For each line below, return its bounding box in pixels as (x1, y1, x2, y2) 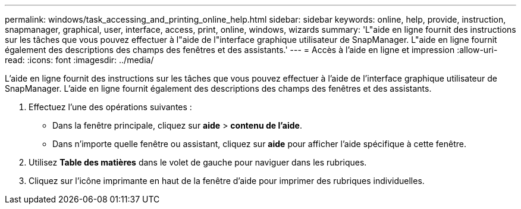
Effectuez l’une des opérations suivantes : (29, 102, 192, 112)
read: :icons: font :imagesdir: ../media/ (5, 55, 154, 65)
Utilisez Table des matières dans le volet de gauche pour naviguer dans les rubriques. (29, 157, 367, 167)
